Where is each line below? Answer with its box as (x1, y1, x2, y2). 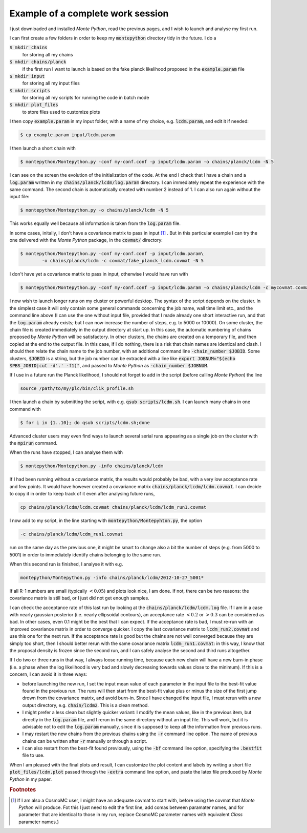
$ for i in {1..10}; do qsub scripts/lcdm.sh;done (20, 420, 150, 425)
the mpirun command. (9, 440, 58, 446)
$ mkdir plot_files (9, 102, 58, 108)
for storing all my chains (22, 51, 73, 57)
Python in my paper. (9, 776, 52, 782)
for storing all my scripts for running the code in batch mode (22, 95, 149, 101)
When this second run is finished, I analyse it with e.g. (9, 561, 123, 567)
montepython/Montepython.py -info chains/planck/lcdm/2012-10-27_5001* (20, 574, 204, 580)
